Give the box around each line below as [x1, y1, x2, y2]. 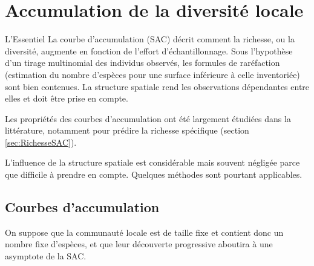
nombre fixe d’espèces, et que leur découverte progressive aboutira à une [5, 238, 273, 250]
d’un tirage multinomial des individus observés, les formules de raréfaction [5, 56, 280, 69]
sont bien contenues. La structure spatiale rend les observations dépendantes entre [5, 80, 310, 92]
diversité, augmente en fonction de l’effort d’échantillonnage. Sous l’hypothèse [5, 44, 293, 57]
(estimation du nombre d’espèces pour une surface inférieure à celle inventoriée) [5, 68, 300, 80]
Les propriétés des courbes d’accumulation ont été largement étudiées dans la [5, 112, 291, 125]
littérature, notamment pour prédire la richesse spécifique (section [5, 124, 249, 137]
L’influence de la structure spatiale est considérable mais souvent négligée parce [5, 156, 300, 169]
